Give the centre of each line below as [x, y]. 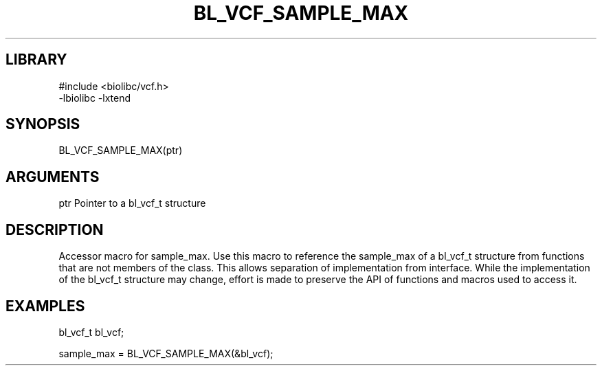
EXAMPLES [45, 306]
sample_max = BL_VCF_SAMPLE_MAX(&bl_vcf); [166, 353]
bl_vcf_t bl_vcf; [91, 332]
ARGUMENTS [53, 177]
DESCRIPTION [55, 229]
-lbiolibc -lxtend [95, 98]
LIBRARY [36, 60]
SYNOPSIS [43, 124]
